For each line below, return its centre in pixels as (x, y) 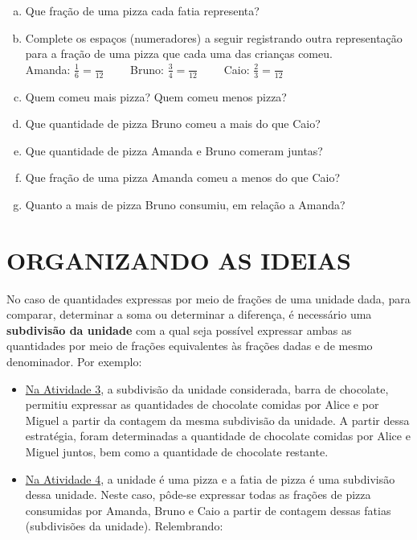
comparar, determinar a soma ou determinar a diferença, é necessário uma (189, 314)
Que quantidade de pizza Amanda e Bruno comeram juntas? (174, 150)
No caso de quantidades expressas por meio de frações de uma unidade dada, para (208, 298)
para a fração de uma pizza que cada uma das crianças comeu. (179, 54)
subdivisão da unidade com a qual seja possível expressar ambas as (179, 330)
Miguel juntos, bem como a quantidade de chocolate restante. (177, 452)
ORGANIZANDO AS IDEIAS (179, 260)
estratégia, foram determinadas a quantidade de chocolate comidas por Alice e (218, 436)
